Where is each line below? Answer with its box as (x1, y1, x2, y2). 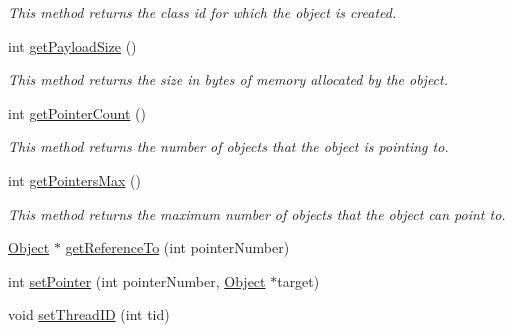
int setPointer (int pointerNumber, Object (8, 270, 266, 291)
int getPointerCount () (8, 102, 146, 123)
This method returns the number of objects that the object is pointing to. (8, 136, 449, 157)
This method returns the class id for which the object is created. (8, 2, 397, 22)
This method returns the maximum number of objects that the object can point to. (8, 203, 506, 224)
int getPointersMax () (8, 169, 141, 190)
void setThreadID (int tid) (8, 304, 170, 325)
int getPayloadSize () (8, 35, 137, 56)
